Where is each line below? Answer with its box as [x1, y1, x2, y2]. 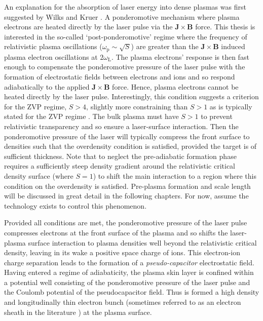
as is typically [209, 101, 252, 111]
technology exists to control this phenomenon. [4, 200, 147, 211]
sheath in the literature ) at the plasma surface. [4, 306, 152, 317]
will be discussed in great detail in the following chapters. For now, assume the [4, 190, 249, 201]
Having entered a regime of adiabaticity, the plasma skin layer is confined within [4, 267, 254, 277]
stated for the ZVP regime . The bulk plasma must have [4, 111, 179, 122]
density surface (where [4, 170, 73, 181]
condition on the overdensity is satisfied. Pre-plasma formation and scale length [4, 180, 251, 191]
